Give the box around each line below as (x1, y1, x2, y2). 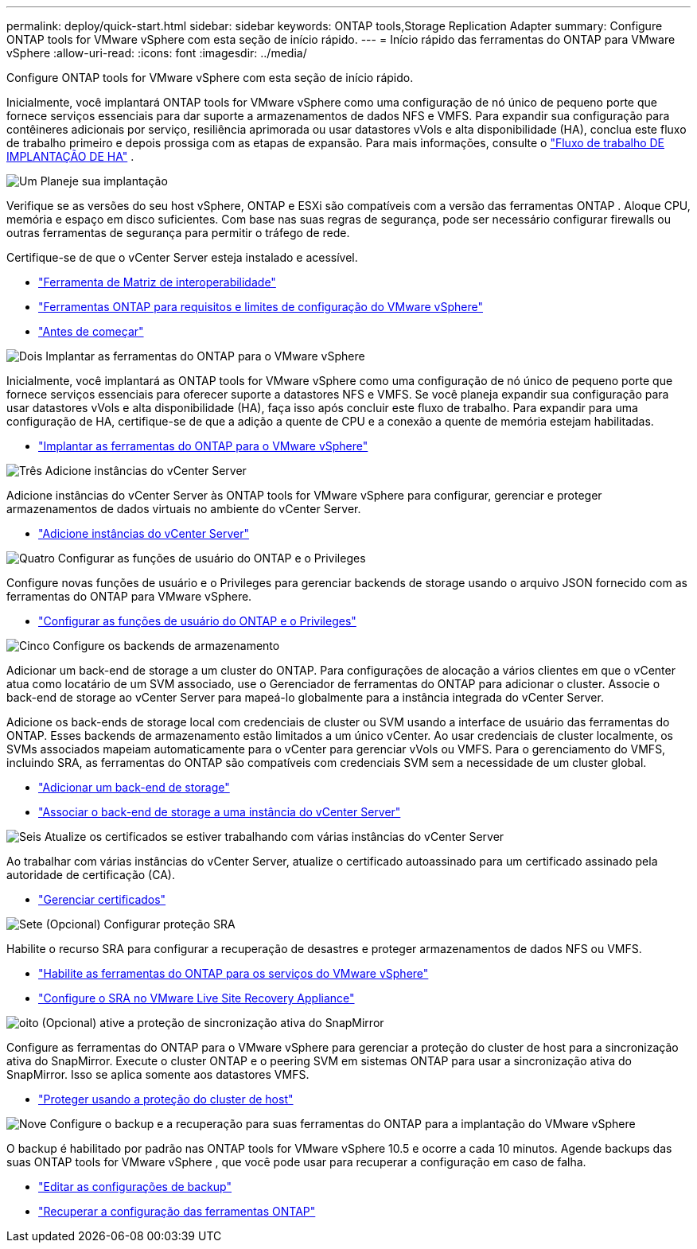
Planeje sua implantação (40, 174, 168, 188)
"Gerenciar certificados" (38, 893, 166, 906)
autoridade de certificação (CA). (6, 868, 175, 881)
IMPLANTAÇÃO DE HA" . (6, 150, 134, 163)
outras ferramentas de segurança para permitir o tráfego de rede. (6, 226, 350, 239)
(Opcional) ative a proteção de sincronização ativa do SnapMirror (41, 1016, 384, 1029)
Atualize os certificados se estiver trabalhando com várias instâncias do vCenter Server (44, 830, 504, 843)
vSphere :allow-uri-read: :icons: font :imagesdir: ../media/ (6, 46, 307, 60)
